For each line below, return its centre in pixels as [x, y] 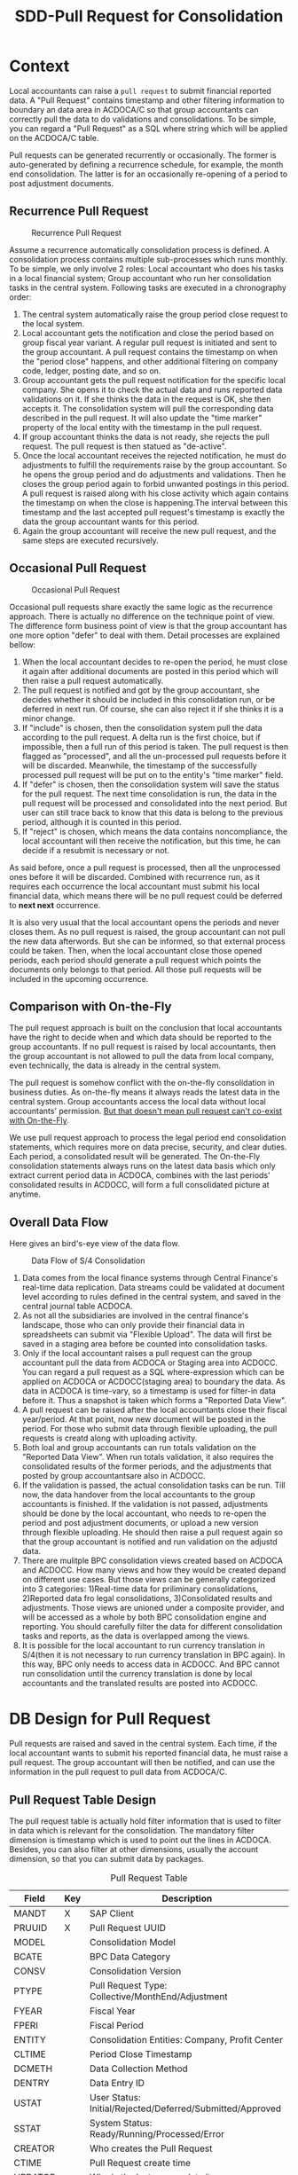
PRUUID [31, 1928]
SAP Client [112, 1913]
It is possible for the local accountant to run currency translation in [143, 1645]
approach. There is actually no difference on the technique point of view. [142, 616]
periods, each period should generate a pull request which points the [135, 960]
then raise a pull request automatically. [93, 680]
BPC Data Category [130, 1956]
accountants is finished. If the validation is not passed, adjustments [145, 1504]
